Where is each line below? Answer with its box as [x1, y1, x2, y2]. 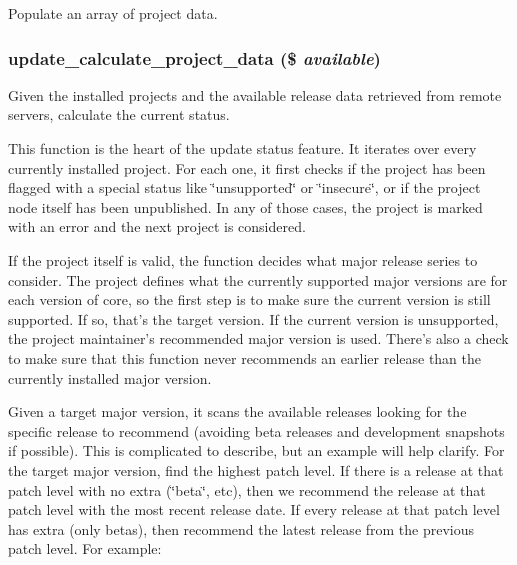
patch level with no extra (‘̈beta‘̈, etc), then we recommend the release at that [8, 479, 486, 500]
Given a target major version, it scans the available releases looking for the [8, 401, 467, 422]
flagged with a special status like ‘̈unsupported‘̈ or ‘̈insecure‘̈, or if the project [8, 177, 481, 198]
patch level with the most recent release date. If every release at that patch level [8, 499, 500, 520]
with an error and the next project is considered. [8, 216, 306, 237]
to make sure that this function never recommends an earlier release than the [8, 347, 482, 368]
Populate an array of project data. [8, 3, 218, 23]
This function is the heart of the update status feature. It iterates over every [8, 138, 477, 158]
